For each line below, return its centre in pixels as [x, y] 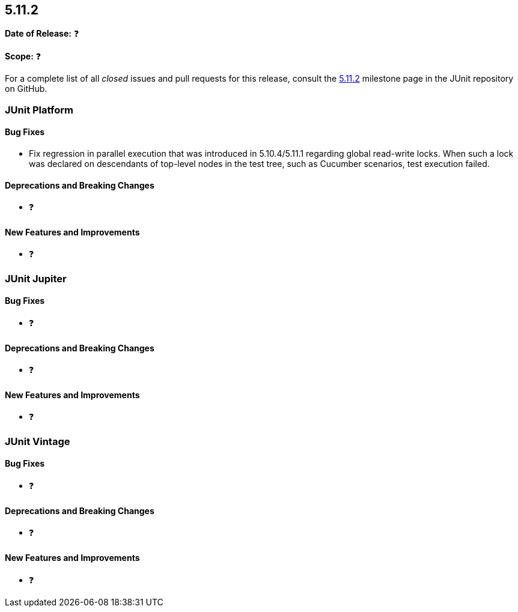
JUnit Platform [39, 110]
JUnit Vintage [38, 441]
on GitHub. [26, 89]
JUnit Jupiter [36, 278]
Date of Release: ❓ [42, 34]
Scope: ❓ [23, 56]
